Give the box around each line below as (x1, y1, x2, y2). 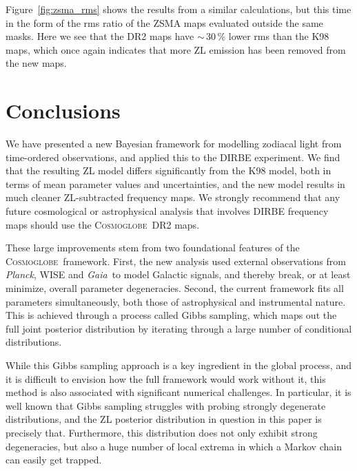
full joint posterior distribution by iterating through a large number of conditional (6, 321, 352, 335)
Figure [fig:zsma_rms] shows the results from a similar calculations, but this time (6, 2, 351, 16)
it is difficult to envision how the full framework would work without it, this (6, 371, 326, 386)
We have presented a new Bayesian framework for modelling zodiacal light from (6, 136, 342, 151)
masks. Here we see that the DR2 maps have (6, 29, 194, 43)
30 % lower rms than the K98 (206, 29, 329, 43)
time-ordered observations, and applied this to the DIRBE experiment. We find (6, 149, 340, 164)
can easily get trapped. (6, 452, 102, 467)
